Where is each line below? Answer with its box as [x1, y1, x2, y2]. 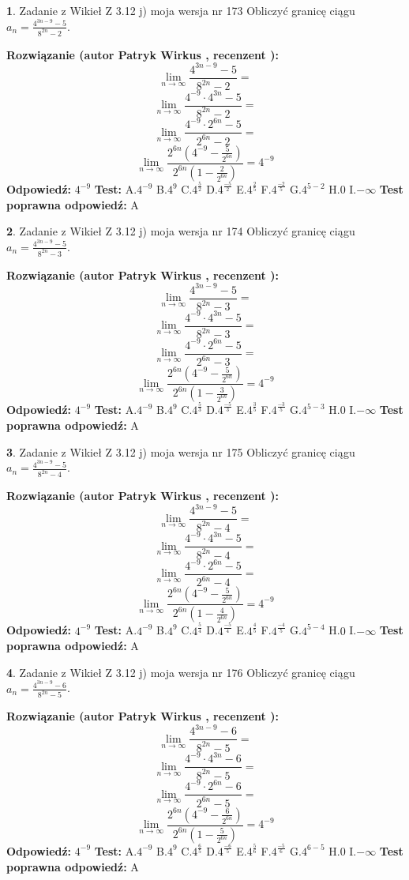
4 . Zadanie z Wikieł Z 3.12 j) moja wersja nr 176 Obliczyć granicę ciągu [6, 664, 355, 680]
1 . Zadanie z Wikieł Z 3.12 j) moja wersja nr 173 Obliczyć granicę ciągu [6, 2, 355, 18]
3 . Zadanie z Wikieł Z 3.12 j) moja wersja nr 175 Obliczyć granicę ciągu [6, 443, 355, 460]
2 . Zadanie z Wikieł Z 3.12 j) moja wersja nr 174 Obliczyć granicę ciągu [6, 223, 355, 239]
